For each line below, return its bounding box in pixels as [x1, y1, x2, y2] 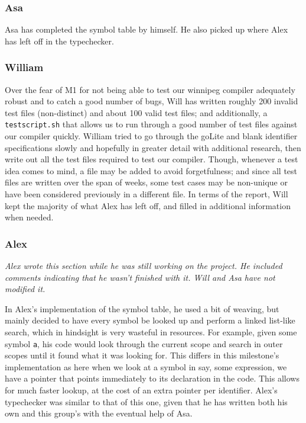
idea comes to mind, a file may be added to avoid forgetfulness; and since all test [5, 164, 298, 177]
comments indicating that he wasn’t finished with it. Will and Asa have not [5, 271, 275, 283]
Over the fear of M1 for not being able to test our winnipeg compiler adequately [5, 83, 295, 95]
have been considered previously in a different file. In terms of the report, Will [5, 188, 288, 200]
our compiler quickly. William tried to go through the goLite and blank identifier [5, 130, 298, 142]
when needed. [5, 211, 54, 223]
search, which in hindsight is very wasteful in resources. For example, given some [5, 326, 297, 338]
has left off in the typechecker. [5, 34, 114, 47]
